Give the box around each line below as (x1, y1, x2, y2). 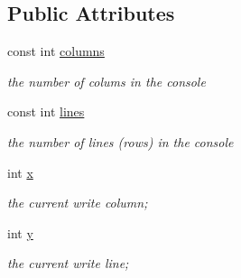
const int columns (7, 42, 105, 60)
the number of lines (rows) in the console (7, 132, 234, 151)
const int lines (7, 102, 85, 121)
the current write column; (7, 193, 148, 212)
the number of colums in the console (7, 71, 206, 90)
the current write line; (7, 254, 129, 273)
